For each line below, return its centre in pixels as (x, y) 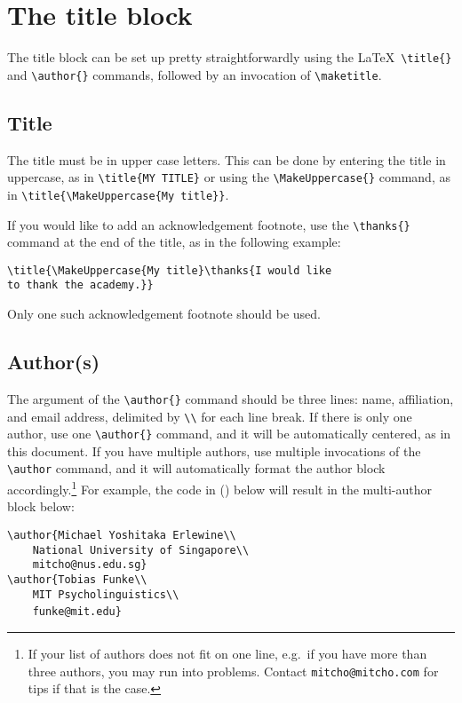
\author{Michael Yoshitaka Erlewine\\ (122, 535)
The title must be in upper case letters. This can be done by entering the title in (227, 159)
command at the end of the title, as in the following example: (174, 242)
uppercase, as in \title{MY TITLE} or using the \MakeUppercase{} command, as (229, 177)
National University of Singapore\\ (141, 550)
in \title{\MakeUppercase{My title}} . (118, 194)
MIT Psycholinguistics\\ (106, 594)
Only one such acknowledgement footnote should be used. (164, 314)
